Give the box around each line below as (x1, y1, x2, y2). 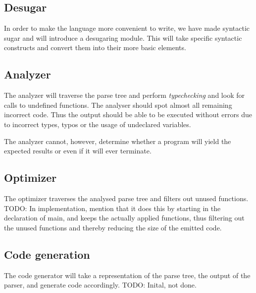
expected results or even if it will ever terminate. (4, 146, 152, 156)
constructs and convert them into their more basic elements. (4, 42, 186, 53)
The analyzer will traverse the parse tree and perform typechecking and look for (4, 90, 245, 100)
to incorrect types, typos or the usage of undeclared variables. (4, 119, 191, 129)
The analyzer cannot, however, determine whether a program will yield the (4, 136, 231, 146)
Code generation (4, 246, 90, 262)
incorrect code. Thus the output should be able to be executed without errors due (4, 109, 252, 120)
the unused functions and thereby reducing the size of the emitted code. (4, 222, 222, 232)
